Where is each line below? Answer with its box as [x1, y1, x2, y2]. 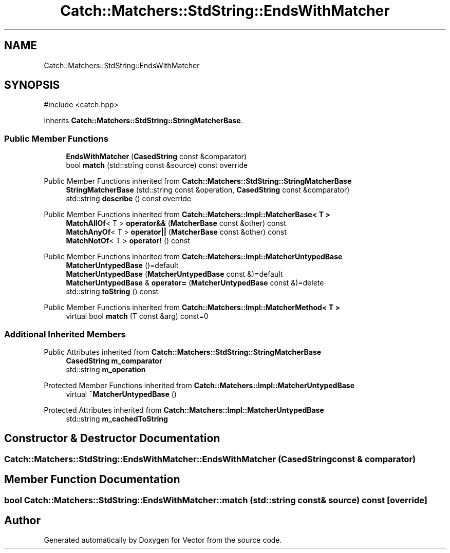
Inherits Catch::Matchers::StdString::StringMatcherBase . [44, 116, 243, 125]
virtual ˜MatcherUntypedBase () [66, 389, 177, 398]
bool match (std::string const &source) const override [66, 161, 248, 170]
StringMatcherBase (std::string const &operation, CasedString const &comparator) [66, 185, 350, 195]
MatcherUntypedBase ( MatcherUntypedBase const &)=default [66, 270, 283, 279]
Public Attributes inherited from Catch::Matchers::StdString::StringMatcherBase [44, 347, 322, 356]
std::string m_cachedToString [66, 414, 168, 423]
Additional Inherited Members [4, 329, 126, 339]
